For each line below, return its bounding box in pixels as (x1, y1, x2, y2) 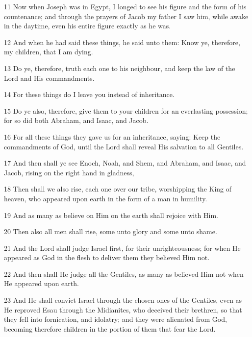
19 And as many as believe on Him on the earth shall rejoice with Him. (4, 210, 218, 220)
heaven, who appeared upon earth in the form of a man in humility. (4, 193, 207, 203)
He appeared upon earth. (4, 278, 79, 289)
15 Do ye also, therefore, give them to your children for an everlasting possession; (4, 105, 248, 116)
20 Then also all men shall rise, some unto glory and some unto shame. (4, 226, 217, 237)
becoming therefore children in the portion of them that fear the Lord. (4, 323, 216, 334)
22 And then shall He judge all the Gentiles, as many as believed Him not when (4, 268, 244, 279)
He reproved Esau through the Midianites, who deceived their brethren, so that (4, 304, 242, 314)
